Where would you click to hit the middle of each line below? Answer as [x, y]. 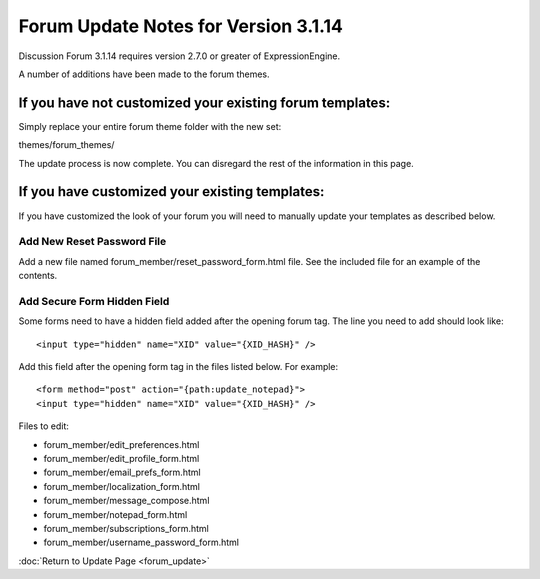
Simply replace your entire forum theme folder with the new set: [150, 126]
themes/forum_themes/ [66, 145]
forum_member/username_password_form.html [141, 542]
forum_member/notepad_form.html [115, 514]
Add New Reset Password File [92, 242]
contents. [38, 276]
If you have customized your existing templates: [171, 191]
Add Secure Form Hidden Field [94, 301]
